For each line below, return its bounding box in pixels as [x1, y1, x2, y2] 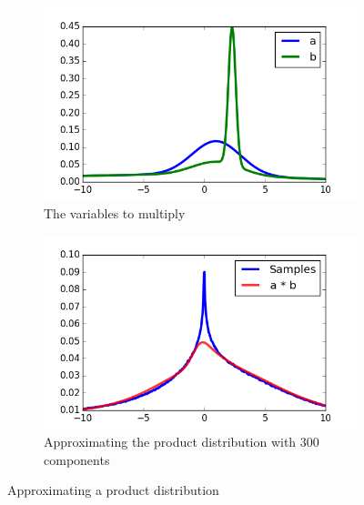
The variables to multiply [44, 204, 186, 223]
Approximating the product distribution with [44, 432, 297, 451]
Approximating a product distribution [7, 480, 219, 500]
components [44, 449, 110, 469]
